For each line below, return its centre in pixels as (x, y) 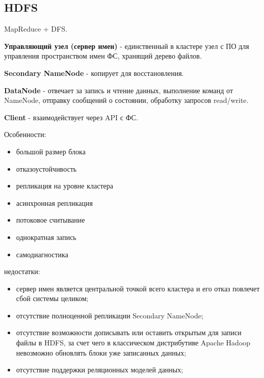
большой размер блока (51, 151)
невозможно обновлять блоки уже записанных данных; (101, 352)
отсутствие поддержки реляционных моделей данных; (100, 370)
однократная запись (46, 237)
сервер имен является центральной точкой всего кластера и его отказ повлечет (138, 288)
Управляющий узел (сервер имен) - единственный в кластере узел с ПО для (127, 46)
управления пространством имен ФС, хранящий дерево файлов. (103, 56)
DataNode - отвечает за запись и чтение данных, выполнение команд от (119, 90)
